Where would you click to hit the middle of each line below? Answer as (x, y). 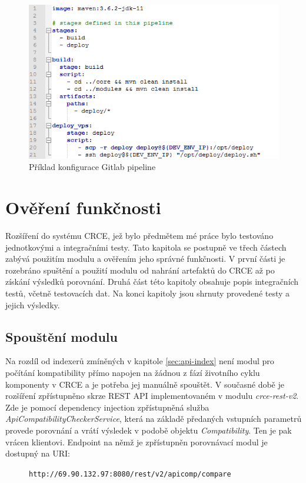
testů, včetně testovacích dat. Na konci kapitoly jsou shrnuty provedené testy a (148, 293)
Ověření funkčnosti (83, 207)
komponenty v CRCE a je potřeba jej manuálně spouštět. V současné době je (145, 384)
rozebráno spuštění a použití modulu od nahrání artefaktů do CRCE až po (140, 270)
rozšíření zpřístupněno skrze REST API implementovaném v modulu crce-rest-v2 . (152, 396)
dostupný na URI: (38, 453)
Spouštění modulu (61, 336)
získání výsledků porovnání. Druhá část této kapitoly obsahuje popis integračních (152, 282)
